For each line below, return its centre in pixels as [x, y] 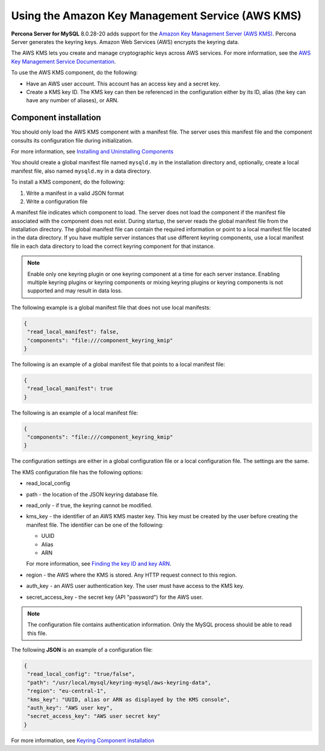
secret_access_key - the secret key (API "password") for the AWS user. [115, 597]
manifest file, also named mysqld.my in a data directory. [81, 171]
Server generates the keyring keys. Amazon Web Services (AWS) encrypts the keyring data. [125, 42]
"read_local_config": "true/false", [81, 674]
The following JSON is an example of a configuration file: [82, 650]
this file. [37, 633]
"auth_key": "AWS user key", [70, 708]
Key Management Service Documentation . [63, 61]
